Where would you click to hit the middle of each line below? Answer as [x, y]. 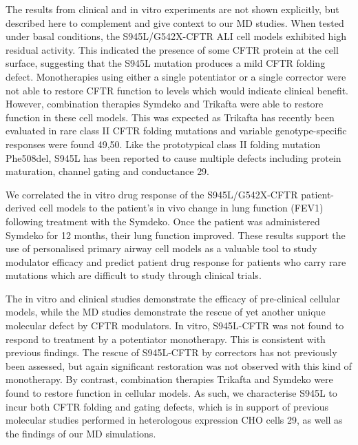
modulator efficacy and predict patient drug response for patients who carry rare [176, 261]
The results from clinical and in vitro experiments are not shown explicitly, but [172, 9]
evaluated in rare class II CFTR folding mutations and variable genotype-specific [176, 131]
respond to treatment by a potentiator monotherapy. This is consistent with [166, 339]
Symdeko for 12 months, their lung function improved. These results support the [176, 235]
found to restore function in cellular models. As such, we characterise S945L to [171, 393]
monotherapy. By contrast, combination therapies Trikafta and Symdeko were [169, 379]
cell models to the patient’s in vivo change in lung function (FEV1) [181, 208]
